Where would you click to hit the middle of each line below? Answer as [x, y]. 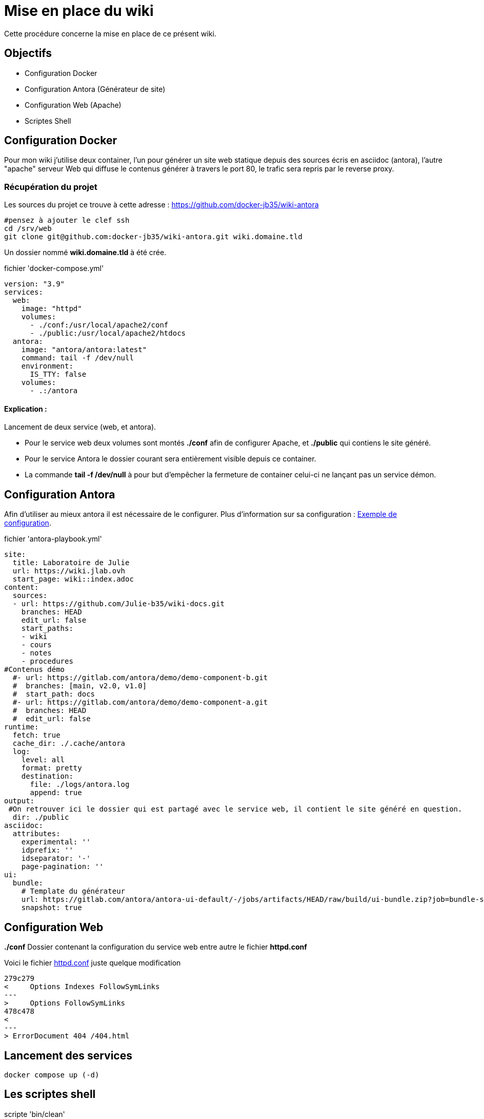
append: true [56, 793]
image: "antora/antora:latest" [84, 350]
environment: [47, 366]
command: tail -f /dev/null [77, 358]
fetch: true [36, 735]
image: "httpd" [52, 309]
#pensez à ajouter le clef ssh [67, 220]
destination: [47, 776]
